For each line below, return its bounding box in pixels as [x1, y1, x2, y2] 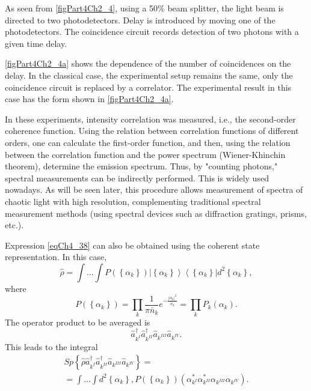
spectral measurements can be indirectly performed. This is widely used [5, 171, 269, 184]
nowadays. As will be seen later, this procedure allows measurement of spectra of [5, 183, 303, 196]
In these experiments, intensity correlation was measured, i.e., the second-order [5, 112, 296, 125]
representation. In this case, [5, 250, 107, 263]
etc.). [5, 219, 24, 231]
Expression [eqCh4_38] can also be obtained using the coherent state [5, 238, 260, 251]
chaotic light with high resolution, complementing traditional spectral [5, 195, 261, 207]
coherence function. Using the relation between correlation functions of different [5, 124, 299, 137]
